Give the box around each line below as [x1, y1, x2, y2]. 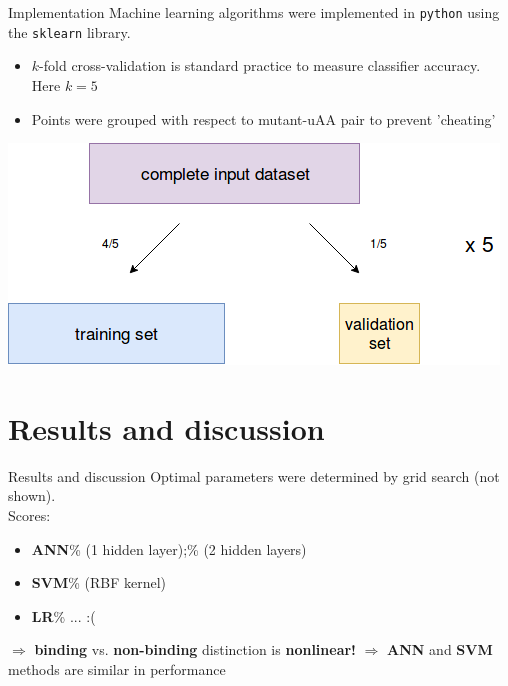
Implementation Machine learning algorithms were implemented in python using [8, 2, 500, 22]
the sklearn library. [8, 21, 131, 42]
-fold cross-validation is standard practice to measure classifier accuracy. [39, 55, 481, 76]
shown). [8, 485, 56, 506]
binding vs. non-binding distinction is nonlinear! [34, 639, 356, 660]
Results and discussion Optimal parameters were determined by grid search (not [8, 465, 500, 486]
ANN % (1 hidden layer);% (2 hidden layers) [31, 538, 307, 559]
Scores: [8, 505, 51, 525]
